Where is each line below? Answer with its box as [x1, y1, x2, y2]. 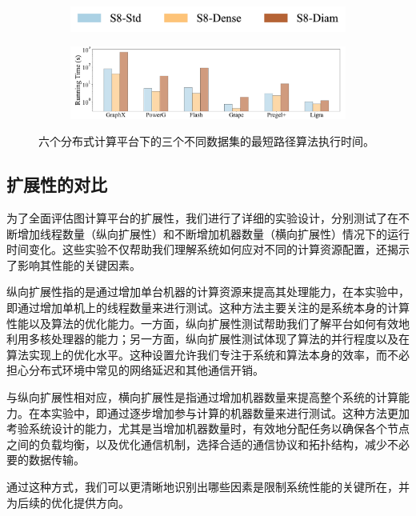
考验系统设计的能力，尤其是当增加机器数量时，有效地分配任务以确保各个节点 [6, 420, 410, 437]
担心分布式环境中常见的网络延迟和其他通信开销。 [6, 362, 264, 378]
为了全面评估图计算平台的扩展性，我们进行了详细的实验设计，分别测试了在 [6, 210, 398, 226]
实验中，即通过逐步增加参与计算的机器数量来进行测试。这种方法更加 [50, 404, 410, 421]
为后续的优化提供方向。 [6, 494, 130, 510]
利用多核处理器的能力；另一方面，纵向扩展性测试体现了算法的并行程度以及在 [6, 330, 410, 347]
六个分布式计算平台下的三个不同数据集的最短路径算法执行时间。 [38, 133, 374, 150]
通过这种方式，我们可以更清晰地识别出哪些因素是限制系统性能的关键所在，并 [6, 478, 410, 494]
